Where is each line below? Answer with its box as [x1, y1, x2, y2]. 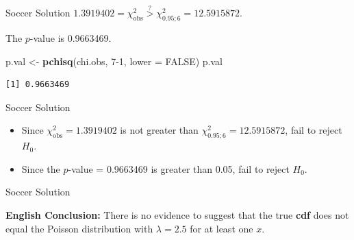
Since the [21, 161, 60, 176]
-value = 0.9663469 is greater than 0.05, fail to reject [68, 161, 290, 176]
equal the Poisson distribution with [5, 221, 153, 235]
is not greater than [120, 123, 199, 137]
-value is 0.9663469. [29, 31, 112, 45]
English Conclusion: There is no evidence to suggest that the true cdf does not [5, 207, 349, 221]
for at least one [190, 221, 253, 235]
